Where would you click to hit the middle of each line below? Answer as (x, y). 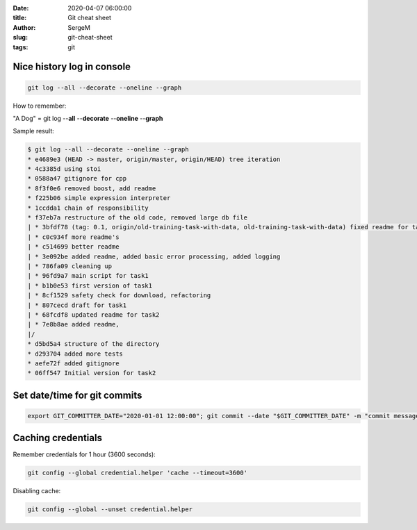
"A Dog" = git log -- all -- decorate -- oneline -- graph (88, 118)
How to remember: (40, 106)
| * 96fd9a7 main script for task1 (88, 276)
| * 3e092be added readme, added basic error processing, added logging (154, 256)
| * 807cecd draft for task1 (77, 305)
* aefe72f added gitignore (73, 363)
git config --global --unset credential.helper (110, 510)
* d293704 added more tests (75, 354)
